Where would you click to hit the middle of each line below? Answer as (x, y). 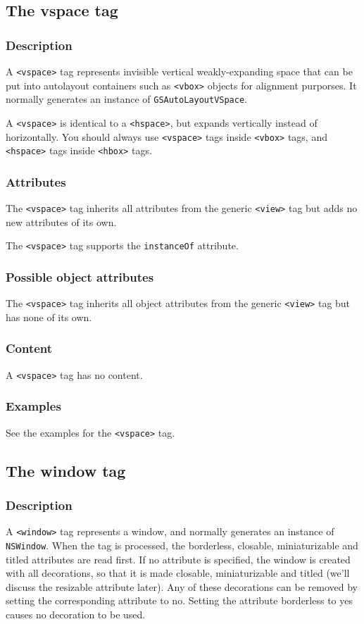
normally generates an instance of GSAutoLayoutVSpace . (126, 99)
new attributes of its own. (61, 221)
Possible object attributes (80, 276)
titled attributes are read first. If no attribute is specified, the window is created (178, 559)
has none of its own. (49, 317)
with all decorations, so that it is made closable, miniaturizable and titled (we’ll (178, 573)
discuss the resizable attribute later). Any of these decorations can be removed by (182, 586)
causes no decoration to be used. (76, 614)
